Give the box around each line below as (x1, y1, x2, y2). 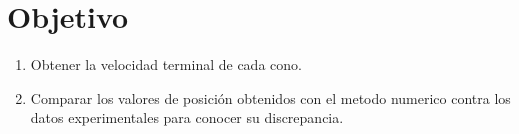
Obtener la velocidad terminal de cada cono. (30, 54, 302, 75)
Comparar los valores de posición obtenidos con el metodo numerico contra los (30, 87, 511, 108)
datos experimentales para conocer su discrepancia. (30, 107, 344, 128)
